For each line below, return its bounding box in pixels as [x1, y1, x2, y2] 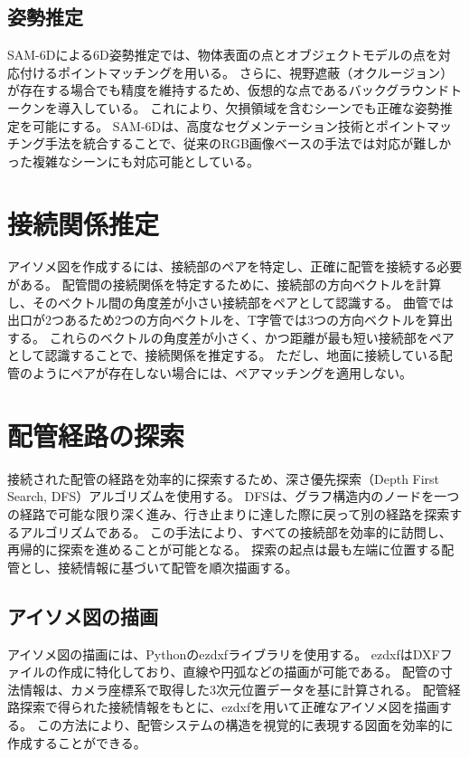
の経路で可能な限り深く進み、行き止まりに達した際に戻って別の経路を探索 [7, 504, 450, 523]
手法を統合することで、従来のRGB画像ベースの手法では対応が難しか [44, 134, 452, 153]
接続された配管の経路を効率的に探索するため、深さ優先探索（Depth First [7, 469, 440, 488]
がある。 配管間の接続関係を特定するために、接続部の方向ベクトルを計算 [7, 275, 442, 294]
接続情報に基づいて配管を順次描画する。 [57, 557, 298, 576]
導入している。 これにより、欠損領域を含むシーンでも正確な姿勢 [57, 98, 440, 117]
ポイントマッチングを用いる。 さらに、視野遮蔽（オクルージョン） [57, 62, 454, 81]
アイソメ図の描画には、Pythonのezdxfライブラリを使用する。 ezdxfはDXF [7, 644, 440, 663]
